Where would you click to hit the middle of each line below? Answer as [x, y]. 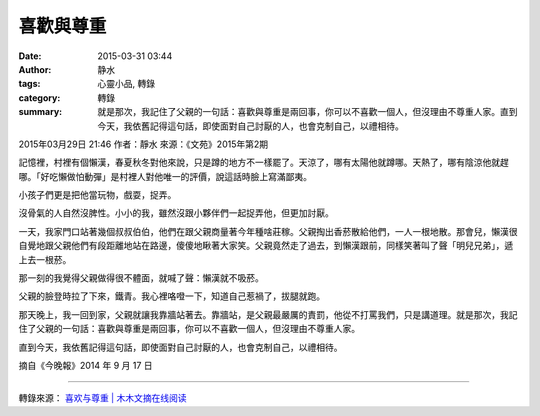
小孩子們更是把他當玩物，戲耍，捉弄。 [97, 195]
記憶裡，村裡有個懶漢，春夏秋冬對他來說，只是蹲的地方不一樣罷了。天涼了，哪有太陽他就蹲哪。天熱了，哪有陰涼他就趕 [263, 162]
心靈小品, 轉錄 [126, 84]
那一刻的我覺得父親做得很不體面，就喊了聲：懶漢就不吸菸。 [141, 278]
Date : [30, 56]
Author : [35, 69]
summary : [40, 112]
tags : [29, 84]
